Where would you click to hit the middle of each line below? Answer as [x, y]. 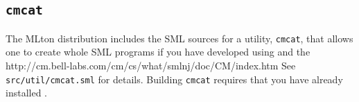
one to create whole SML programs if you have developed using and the [158, 52]
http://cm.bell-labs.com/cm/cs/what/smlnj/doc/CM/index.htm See [151, 66]
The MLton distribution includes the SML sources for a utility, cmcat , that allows [179, 38]
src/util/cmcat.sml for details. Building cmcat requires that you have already [174, 79]
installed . [26, 93]
